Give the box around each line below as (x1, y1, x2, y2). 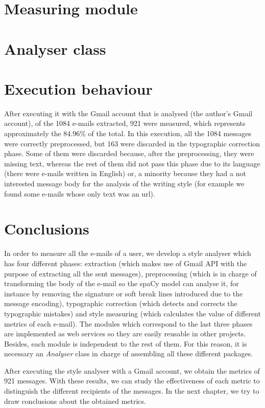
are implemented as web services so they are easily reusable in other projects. (4, 328, 246, 339)
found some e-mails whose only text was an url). (4, 188, 155, 199)
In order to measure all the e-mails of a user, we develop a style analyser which (4, 248, 251, 259)
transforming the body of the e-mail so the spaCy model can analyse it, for (4, 278, 239, 289)
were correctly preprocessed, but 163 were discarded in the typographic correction (4, 138, 260, 148)
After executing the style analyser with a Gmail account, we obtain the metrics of (4, 365, 260, 376)
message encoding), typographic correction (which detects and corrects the (4, 298, 237, 309)
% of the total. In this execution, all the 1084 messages (80, 128, 252, 139)
